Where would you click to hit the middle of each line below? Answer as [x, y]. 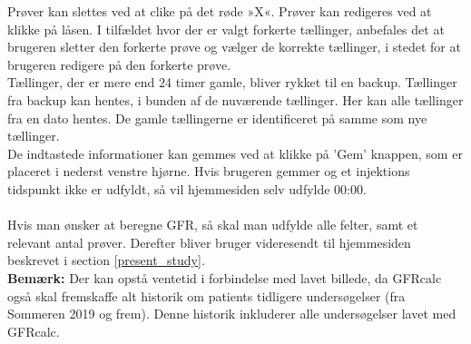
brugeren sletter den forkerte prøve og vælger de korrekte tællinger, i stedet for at [234, 47]
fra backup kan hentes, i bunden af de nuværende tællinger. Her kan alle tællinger [235, 99]
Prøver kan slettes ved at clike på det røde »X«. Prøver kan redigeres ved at [220, 11]
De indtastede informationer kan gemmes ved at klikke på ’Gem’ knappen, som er [235, 153]
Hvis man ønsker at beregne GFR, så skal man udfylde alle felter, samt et [213, 225]
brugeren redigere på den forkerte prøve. [119, 64]
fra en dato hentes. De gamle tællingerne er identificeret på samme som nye [217, 118]
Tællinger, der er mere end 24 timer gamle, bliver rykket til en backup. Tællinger [232, 82]
